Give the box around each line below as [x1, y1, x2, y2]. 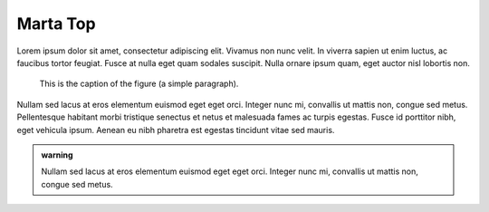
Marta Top [16, 14, 96, 34]
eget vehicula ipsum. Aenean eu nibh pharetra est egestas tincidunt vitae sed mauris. [16, 124, 335, 135]
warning [41, 149, 73, 160]
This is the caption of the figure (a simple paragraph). [39, 78, 239, 90]
